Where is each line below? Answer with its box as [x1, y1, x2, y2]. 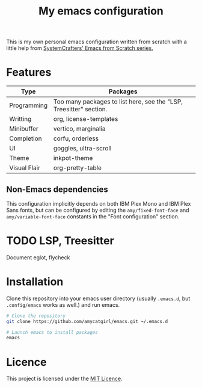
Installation [6, 275, 64, 289]
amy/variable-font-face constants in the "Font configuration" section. [6, 212, 180, 220]
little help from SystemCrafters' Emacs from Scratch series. [6, 45, 153, 52]
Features [6, 66, 52, 79]
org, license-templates [53, 115, 118, 123]
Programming [9, 101, 48, 109]
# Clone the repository [6, 313, 66, 319]
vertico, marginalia [53, 125, 106, 133]
